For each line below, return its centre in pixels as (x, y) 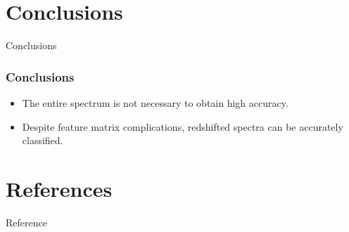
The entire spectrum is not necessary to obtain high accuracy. (155, 102)
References (59, 188)
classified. (43, 140)
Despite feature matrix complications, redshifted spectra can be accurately (183, 126)
